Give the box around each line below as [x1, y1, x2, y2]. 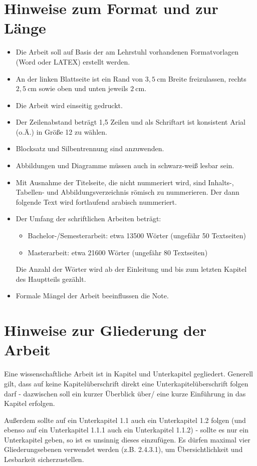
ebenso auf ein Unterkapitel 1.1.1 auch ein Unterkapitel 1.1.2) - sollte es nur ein [4, 424, 249, 435]
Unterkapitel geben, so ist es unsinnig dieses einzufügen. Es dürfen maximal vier [4, 434, 250, 444]
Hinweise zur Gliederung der [4, 320, 206, 340]
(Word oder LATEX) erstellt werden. [16, 56, 130, 67]
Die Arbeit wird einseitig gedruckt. [16, 100, 123, 110]
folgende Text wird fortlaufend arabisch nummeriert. [16, 196, 177, 207]
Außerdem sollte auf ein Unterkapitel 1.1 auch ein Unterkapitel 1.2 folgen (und [4, 414, 246, 425]
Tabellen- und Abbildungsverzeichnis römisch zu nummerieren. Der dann [16, 187, 239, 197]
